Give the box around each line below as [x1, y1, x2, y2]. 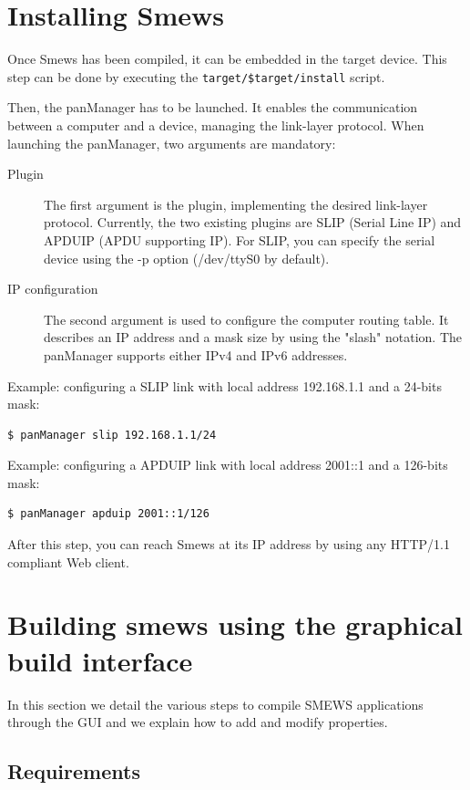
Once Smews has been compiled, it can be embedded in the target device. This [7, 49, 447, 68]
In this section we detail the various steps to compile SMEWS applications [7, 694, 424, 713]
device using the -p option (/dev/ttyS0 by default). [44, 248, 330, 267]
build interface [7, 641, 193, 679]
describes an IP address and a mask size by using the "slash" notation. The [44, 327, 463, 347]
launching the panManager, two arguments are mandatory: [7, 133, 336, 152]
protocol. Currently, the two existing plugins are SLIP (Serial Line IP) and [44, 213, 462, 232]
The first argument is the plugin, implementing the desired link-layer [44, 194, 428, 213]
